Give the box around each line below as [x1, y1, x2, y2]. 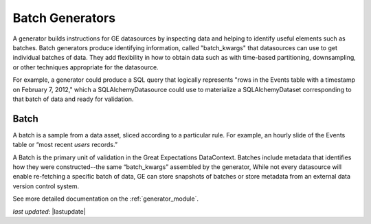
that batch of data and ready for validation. [12, 95, 134, 103]
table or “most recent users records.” [12, 141, 118, 149]
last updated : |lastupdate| [12, 207, 86, 216]
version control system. [12, 182, 79, 190]
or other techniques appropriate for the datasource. [12, 63, 159, 71]
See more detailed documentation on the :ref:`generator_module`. [12, 194, 199, 203]
